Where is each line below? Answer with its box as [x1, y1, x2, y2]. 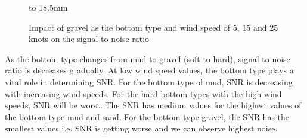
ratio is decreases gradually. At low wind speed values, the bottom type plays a [5, 64, 294, 76]
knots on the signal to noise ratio [29, 33, 150, 45]
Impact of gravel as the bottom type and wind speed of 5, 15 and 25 [29, 21, 278, 33]
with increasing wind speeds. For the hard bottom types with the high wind [5, 87, 282, 100]
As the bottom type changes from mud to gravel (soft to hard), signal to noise [5, 52, 290, 65]
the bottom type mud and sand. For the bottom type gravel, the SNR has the [5, 110, 290, 123]
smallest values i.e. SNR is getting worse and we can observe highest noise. [5, 122, 278, 134]
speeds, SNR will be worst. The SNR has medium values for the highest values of [5, 99, 302, 111]
